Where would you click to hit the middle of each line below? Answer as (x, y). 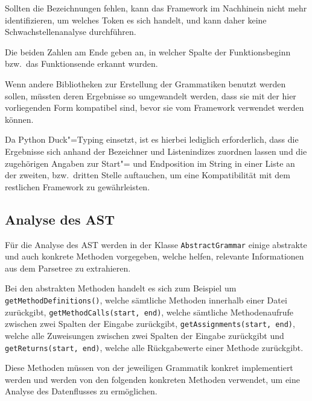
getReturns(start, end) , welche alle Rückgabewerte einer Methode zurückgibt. (154, 347)
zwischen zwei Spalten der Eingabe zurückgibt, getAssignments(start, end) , (150, 324)
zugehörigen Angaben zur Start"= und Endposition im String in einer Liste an (150, 163)
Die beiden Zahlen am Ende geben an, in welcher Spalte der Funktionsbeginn (148, 51)
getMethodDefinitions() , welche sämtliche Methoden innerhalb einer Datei (146, 300)
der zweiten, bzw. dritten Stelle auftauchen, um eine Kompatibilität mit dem (148, 175)
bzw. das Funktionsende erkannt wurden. (81, 64)
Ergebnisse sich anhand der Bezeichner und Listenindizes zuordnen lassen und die (156, 151)
